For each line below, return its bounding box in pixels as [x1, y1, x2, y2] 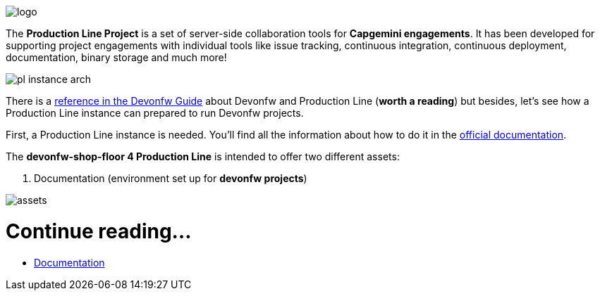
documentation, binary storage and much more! [6, 51, 227, 63]
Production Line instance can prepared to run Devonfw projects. [6, 107, 304, 119]
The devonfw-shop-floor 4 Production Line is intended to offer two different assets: [6, 150, 400, 162]
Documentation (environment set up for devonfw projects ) [34, 172, 307, 184]
